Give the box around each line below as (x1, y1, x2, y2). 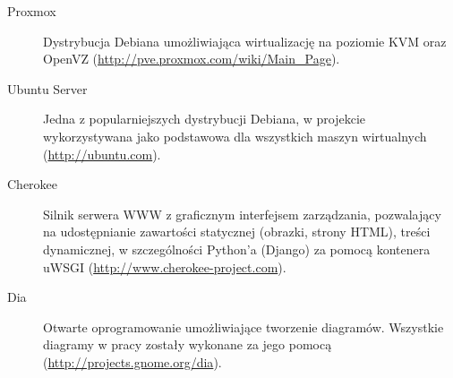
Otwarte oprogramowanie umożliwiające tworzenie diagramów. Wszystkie (43, 317, 444, 336)
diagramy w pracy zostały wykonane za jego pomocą (43, 335, 332, 354)
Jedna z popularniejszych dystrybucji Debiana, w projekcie (43, 109, 366, 128)
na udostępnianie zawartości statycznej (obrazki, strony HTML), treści (43, 222, 431, 241)
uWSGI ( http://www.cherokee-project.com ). (43, 257, 286, 276)
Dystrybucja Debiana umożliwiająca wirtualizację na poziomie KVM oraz (43, 31, 447, 50)
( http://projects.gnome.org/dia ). (43, 352, 222, 371)
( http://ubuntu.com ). (43, 144, 161, 163)
